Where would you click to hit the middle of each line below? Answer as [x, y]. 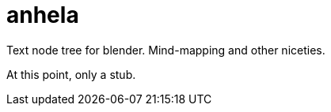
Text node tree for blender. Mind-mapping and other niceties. [166, 50]
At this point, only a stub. [71, 74]
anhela [43, 15]
